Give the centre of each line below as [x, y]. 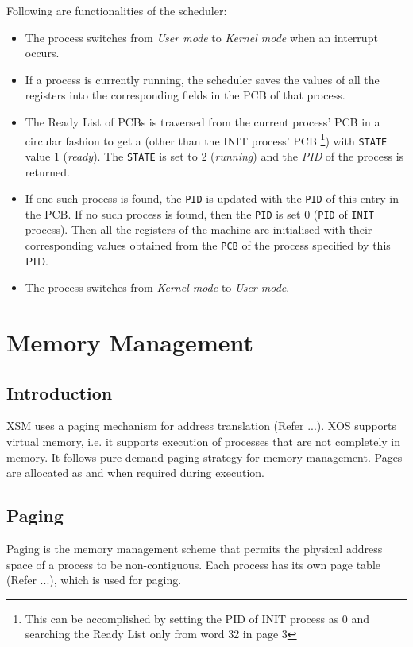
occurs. [42, 53]
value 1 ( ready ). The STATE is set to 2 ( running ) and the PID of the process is [214, 155]
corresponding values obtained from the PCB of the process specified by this [208, 245]
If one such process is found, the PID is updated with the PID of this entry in [212, 198]
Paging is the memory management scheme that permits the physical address [195, 549]
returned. [47, 171]
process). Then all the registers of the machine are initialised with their [199, 229]
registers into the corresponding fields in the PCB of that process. [185, 95]
